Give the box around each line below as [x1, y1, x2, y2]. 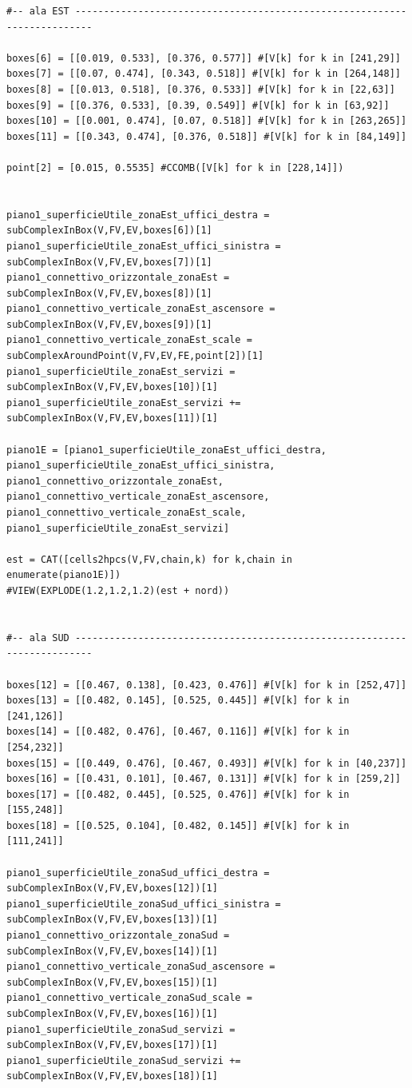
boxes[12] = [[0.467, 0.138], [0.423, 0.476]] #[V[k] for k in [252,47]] [6, 679, 407, 691]
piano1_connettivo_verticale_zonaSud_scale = [6, 992, 252, 1004]
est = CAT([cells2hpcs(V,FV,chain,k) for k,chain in [6, 553, 292, 565]
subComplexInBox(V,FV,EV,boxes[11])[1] [6, 412, 218, 424]
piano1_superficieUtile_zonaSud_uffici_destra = [6, 867, 270, 879]
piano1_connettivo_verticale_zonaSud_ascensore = [6, 961, 275, 973]
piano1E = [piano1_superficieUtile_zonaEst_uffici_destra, [6, 444, 327, 456]
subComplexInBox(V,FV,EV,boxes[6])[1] [6, 225, 212, 237]
